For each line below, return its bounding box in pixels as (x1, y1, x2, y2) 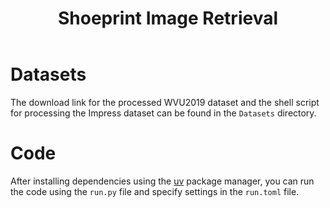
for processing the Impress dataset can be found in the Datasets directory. (10, 107, 317, 119)
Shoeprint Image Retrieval (58, 7, 278, 30)
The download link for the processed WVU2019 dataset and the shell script (10, 96, 320, 108)
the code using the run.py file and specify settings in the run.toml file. (10, 185, 300, 197)
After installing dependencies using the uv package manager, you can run (10, 175, 315, 187)
